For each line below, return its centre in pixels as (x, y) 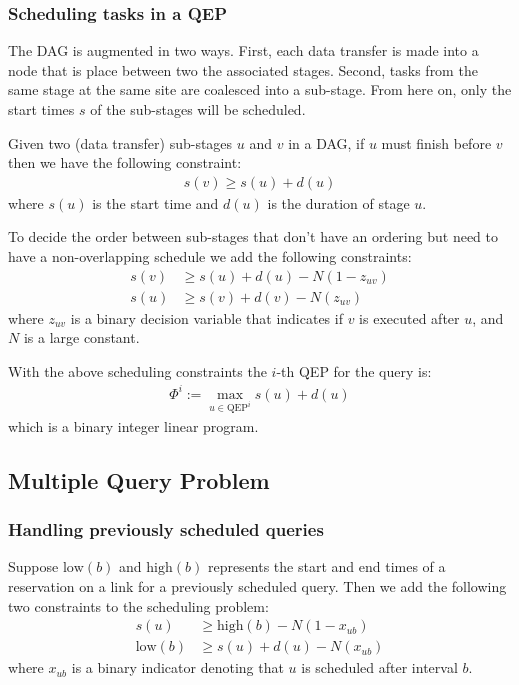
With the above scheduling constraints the (137, 370)
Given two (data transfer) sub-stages (120, 142)
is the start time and (155, 202)
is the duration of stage (338, 202)
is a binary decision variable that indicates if (206, 317)
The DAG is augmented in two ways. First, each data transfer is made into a (243, 50)
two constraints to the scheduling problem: (138, 605)
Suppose (33, 566)
